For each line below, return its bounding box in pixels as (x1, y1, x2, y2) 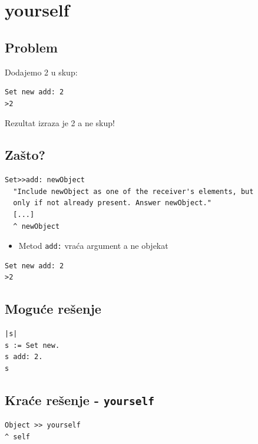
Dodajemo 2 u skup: (5, 65, 78, 78)
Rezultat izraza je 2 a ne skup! (5, 117, 115, 129)
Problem (5, 38, 58, 56)
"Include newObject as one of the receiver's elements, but (13, 187, 254, 196)
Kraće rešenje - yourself (5, 390, 155, 409)
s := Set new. (5, 341, 60, 350)
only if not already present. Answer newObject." (13, 199, 211, 208)
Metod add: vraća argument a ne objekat (18, 239, 168, 252)
